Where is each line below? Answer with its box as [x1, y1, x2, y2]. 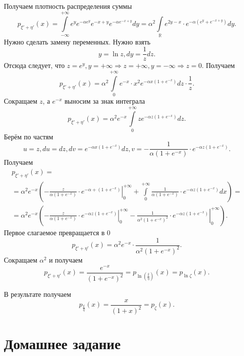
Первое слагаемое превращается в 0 [4, 227, 110, 237]
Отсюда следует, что [4, 60, 65, 70]
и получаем [49, 254, 83, 265]
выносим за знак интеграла [64, 96, 145, 106]
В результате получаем [4, 289, 71, 299]
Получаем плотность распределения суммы [4, 1, 132, 11]
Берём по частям [4, 131, 53, 141]
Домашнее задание [4, 334, 121, 354]
